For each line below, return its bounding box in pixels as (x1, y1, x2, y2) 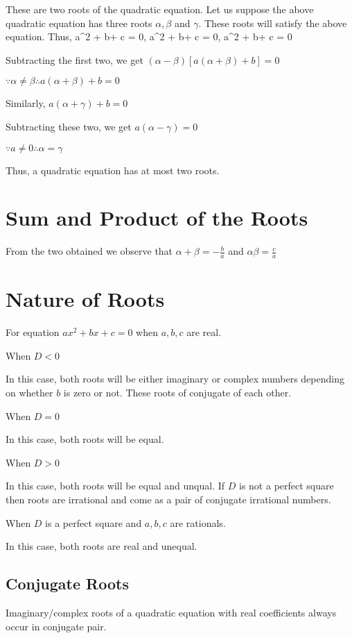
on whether (6, 385, 53, 400)
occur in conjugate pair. (6, 619, 107, 633)
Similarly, (6, 96, 46, 110)
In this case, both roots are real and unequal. (6, 539, 197, 553)
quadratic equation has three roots (6, 15, 152, 30)
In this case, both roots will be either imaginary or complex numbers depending (6, 371, 344, 386)
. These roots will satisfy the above (198, 15, 347, 30)
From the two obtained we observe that (6, 244, 173, 258)
